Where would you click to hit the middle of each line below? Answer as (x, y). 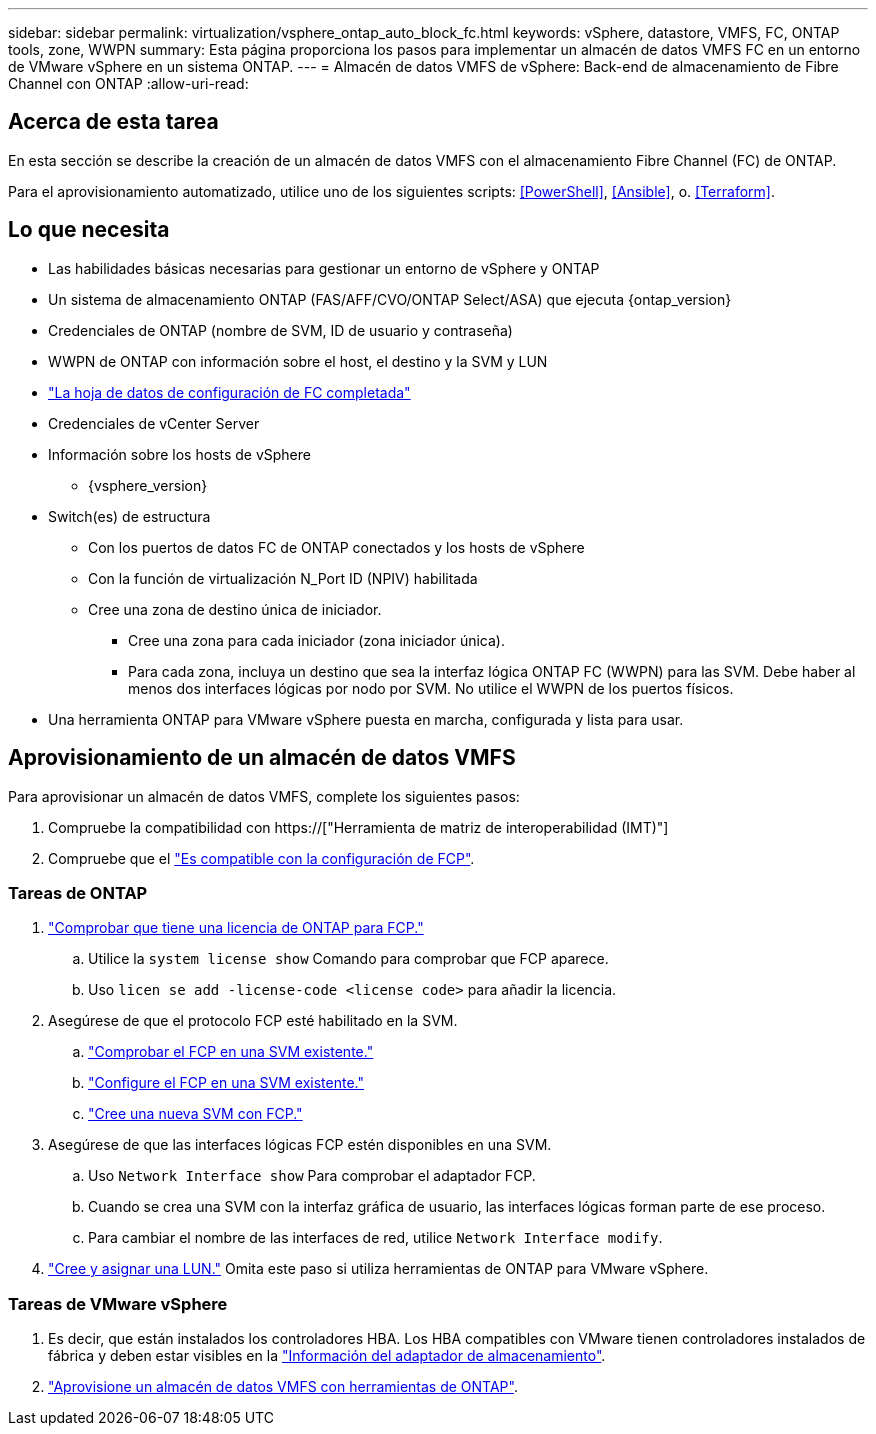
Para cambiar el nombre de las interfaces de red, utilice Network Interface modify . (375, 1238)
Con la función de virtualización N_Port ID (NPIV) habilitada (283, 578)
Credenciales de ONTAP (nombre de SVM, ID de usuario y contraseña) (280, 330)
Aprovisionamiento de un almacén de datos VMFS (262, 758)
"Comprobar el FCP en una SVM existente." (231, 1052)
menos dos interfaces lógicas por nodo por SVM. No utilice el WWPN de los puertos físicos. (431, 688)
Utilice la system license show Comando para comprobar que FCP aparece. (348, 959)
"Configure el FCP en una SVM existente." (226, 1083)
